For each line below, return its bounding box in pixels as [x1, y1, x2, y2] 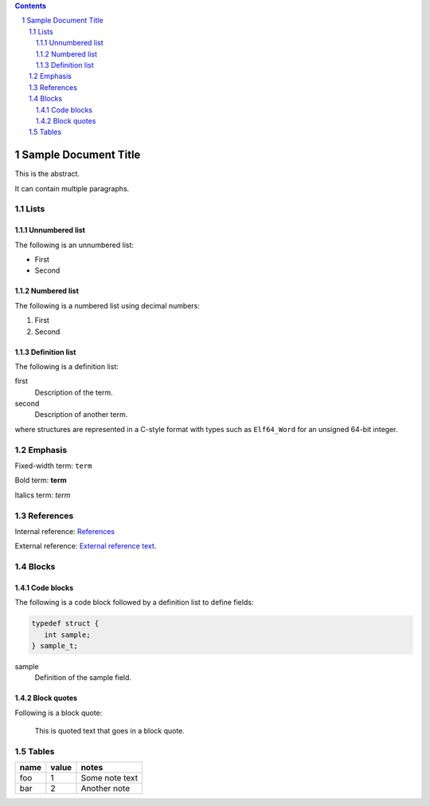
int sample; [44, 630, 91, 639]
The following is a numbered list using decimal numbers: [14, 301, 201, 310]
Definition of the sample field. [34, 673, 131, 682]
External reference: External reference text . [14, 541, 157, 551]
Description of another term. [34, 410, 128, 419]
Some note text [80, 773, 139, 784]
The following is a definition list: [14, 361, 119, 371]
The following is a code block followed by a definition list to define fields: [14, 598, 254, 607]
